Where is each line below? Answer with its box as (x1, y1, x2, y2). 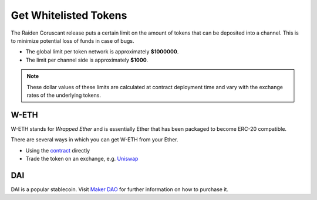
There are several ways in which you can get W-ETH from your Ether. (11, 136, 178, 143)
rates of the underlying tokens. (26, 91, 101, 99)
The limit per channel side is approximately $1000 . (25, 56, 149, 63)
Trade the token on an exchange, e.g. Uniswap (25, 155, 139, 162)
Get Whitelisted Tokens (11, 9, 127, 22)
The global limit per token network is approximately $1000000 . (25, 48, 179, 55)
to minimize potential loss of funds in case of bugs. (11, 37, 134, 44)
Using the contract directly (25, 147, 90, 154)
